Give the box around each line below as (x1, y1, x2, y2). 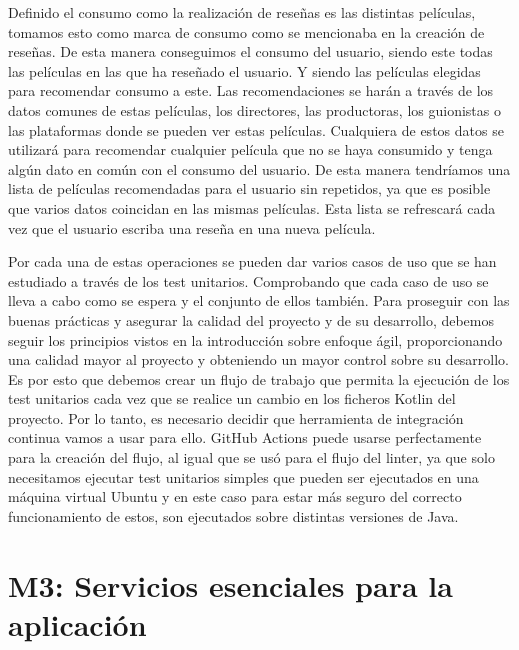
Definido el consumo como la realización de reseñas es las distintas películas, (8, 2, 476, 22)
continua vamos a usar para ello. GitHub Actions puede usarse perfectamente (8, 427, 482, 448)
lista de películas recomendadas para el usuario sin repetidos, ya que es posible (8, 178, 491, 199)
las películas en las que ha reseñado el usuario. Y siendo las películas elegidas (8, 60, 481, 81)
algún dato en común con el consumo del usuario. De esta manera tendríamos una (8, 158, 511, 179)
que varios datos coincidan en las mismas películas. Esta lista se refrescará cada (8, 197, 496, 218)
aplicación (8, 603, 147, 644)
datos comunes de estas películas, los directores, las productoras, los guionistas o (8, 99, 501, 120)
